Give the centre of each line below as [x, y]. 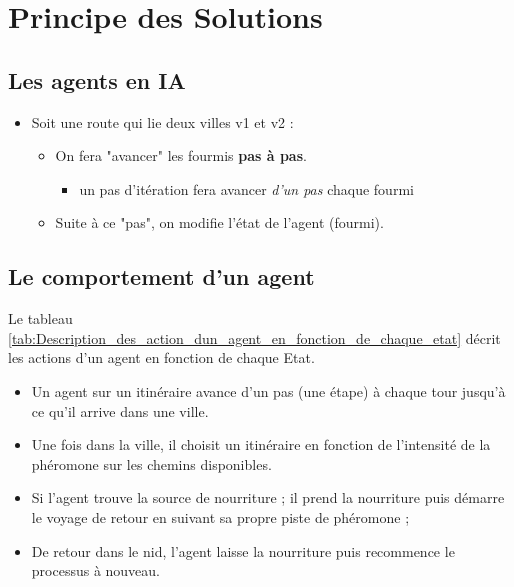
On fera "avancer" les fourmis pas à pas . [181, 155]
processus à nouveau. [96, 570]
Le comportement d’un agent [161, 276]
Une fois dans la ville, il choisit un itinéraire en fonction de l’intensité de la [261, 444]
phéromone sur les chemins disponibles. [151, 463]
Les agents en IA [97, 79]
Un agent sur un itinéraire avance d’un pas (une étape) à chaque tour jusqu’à [268, 390]
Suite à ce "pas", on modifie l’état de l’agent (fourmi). [219, 222]
